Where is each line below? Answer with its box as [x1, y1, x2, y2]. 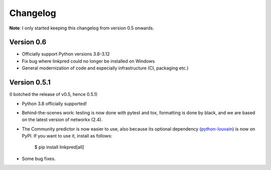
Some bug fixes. [22, 155, 56, 161]
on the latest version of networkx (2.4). [22, 116, 103, 122]
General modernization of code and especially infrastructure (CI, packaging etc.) [22, 65, 189, 71]
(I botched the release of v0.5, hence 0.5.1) [9, 91, 98, 97]
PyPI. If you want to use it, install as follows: [22, 133, 112, 139]
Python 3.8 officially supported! [22, 100, 87, 106]
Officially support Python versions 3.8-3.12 [22, 51, 110, 57]
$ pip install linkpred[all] [34, 144, 84, 150]
